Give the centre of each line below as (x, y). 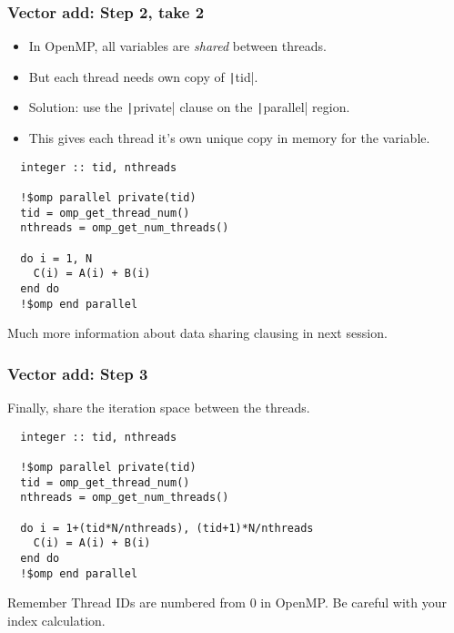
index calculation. (56, 620)
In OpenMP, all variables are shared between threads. (177, 46)
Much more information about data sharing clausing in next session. (197, 333)
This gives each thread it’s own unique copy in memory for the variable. (229, 138)
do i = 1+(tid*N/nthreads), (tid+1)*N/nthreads (167, 528)
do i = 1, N (56, 258)
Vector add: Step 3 (78, 373)
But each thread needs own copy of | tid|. (143, 76)
